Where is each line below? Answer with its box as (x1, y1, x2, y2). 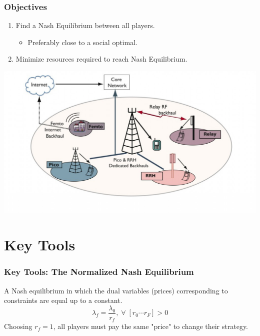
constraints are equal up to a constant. (4, 295, 122, 305)
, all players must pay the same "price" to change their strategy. (53, 321, 248, 331)
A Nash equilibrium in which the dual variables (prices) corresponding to (4, 285, 228, 295)
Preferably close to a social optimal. (27, 37, 137, 47)
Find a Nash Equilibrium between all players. (15, 20, 155, 31)
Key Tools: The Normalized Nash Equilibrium (4, 265, 194, 278)
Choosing (4, 321, 32, 331)
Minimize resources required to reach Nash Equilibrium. (15, 54, 187, 64)
